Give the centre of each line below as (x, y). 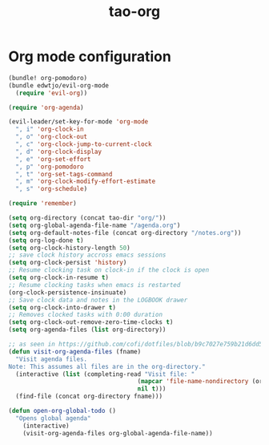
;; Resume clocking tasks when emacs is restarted (94, 285)
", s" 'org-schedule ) (52, 189)
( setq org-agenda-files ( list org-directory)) (87, 330)
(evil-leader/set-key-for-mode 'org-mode (78, 122)
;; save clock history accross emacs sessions (87, 255)
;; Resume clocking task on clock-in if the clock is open (109, 270)
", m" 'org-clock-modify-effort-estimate (86, 182)
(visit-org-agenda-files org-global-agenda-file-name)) (118, 433)
